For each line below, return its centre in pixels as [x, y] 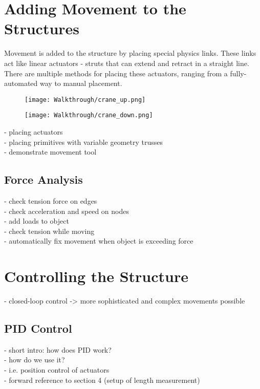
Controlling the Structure [96, 276]
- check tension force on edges [51, 200]
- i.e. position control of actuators [57, 370]
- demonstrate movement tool [50, 152]
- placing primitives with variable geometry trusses [84, 142]
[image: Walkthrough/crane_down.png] [89, 115]
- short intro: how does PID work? [58, 349]
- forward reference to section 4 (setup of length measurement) [102, 380]
